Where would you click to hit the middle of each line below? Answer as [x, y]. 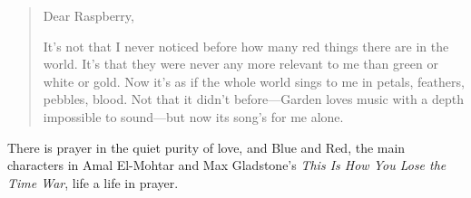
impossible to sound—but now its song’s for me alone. [193, 116]
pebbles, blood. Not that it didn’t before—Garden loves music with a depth [254, 99]
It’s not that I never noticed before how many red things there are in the [246, 46]
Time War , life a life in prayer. [93, 182]
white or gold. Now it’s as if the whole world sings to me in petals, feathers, [254, 81]
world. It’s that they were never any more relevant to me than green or [240, 64]
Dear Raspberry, [88, 15]
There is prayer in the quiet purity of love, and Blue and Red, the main [206, 147]
